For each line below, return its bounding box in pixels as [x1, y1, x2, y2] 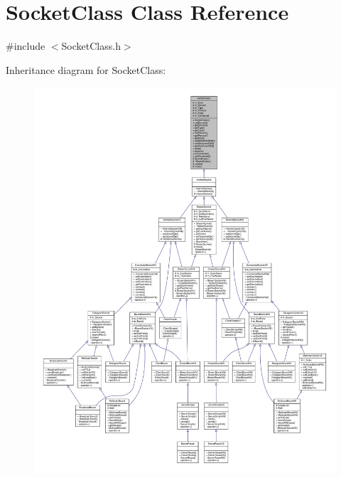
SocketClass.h [61, 38, 121, 53]
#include [6, 38, 45, 53]
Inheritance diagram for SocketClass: [6, 62, 166, 77]
